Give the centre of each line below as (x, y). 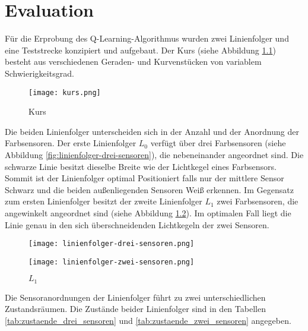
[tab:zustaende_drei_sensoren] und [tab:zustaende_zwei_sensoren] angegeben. (148, 321)
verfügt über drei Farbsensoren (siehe (218, 143)
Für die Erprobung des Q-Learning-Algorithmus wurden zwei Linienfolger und (147, 38)
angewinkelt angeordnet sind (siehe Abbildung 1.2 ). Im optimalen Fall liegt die (148, 212)
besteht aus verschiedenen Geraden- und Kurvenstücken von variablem (133, 62)
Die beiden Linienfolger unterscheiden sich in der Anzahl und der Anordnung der (152, 131)
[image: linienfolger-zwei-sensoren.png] (112, 262)
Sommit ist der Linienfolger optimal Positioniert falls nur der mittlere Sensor (145, 178)
